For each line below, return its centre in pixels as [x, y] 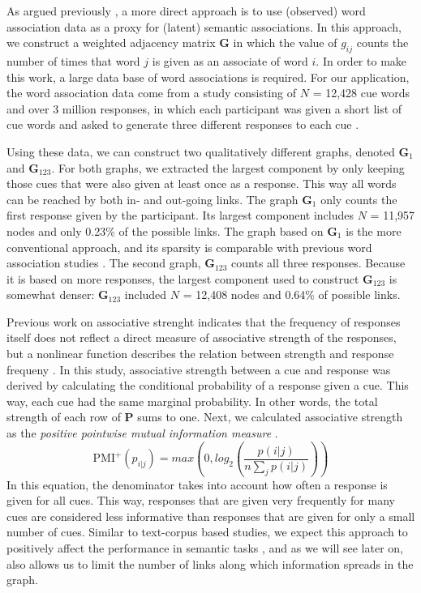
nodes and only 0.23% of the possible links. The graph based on [165, 230]
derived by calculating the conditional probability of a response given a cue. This [208, 385]
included [146, 294]
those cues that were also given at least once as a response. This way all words [202, 183]
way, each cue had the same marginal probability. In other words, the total [192, 401]
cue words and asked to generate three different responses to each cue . [183, 124]
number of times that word [73, 60]
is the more [374, 230]
